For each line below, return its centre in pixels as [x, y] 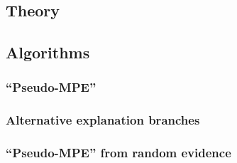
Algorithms [48, 52]
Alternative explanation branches [103, 120]
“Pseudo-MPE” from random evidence [118, 153]
